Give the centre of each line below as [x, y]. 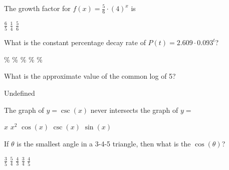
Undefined [20, 93]
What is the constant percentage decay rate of [75, 42]
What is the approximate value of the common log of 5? [90, 76]
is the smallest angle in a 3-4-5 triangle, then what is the [104, 143]
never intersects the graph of [134, 110]
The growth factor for [37, 8]
